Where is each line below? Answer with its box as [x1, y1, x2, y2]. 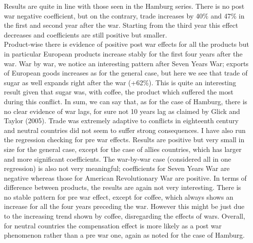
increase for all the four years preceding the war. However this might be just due [4, 201, 245, 211]
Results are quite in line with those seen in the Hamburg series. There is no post [4, 1, 245, 11]
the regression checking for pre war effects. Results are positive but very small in [4, 134, 245, 145]
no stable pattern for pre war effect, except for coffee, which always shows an [4, 191, 234, 202]
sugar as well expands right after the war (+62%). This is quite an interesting [4, 77, 236, 87]
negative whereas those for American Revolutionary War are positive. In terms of [4, 172, 247, 183]
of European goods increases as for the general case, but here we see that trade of [4, 68, 248, 78]
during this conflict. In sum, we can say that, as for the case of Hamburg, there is [4, 96, 248, 106]
